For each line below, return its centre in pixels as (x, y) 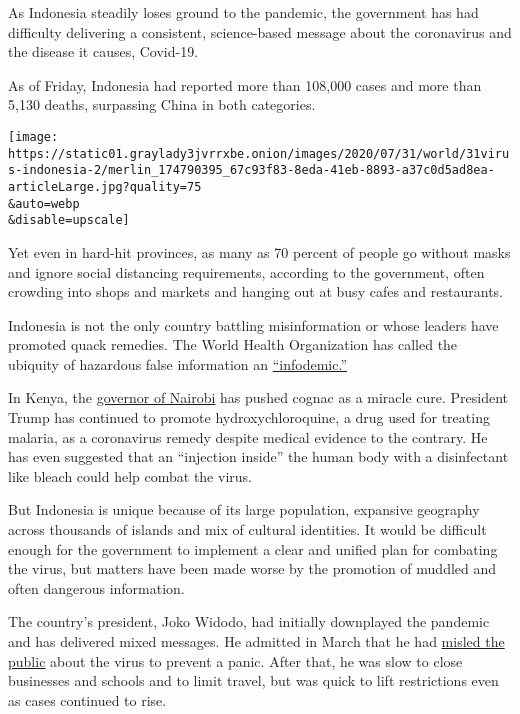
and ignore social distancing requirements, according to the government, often (246, 271)
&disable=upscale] (69, 220)
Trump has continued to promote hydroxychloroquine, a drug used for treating (249, 417)
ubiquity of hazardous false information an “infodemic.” (178, 363)
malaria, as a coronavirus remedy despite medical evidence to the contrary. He (248, 436)
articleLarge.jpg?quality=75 (105, 186)
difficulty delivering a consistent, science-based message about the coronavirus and (260, 31)
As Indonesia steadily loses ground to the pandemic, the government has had (243, 12)
